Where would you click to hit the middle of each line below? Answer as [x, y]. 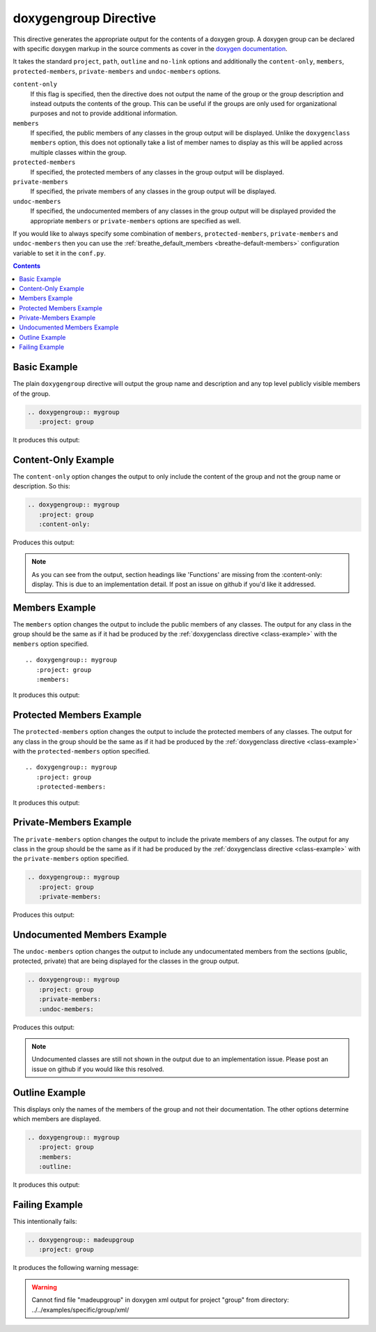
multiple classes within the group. [78, 152]
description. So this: [42, 486]
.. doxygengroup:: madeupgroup [81, 1240]
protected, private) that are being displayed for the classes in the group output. [126, 961]
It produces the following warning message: [76, 1268]
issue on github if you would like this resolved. [98, 1069]
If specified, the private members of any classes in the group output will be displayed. [153, 191]
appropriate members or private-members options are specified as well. [136, 220]
